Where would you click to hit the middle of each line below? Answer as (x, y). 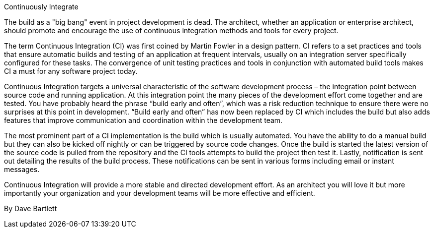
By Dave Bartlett (31, 208)
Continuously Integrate (41, 7)
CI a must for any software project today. (71, 71)
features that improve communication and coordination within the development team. (143, 120)
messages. (22, 169)
